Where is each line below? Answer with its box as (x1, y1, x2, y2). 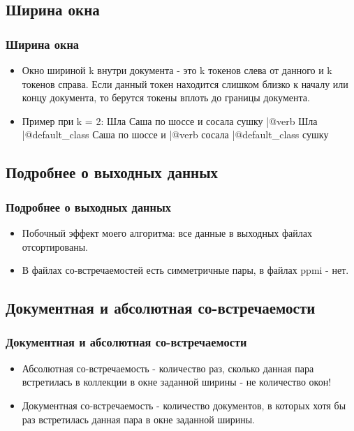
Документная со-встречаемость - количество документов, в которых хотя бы (22, 397, 346, 412)
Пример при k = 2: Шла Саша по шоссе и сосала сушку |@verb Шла (22, 113, 318, 128)
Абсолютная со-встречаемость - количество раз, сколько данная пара (22, 360, 314, 375)
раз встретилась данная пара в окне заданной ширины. (22, 411, 255, 426)
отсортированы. (22, 239, 88, 254)
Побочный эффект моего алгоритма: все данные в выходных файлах (22, 225, 312, 240)
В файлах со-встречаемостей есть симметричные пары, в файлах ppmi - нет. (22, 263, 349, 277)
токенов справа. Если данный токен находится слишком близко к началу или (22, 76, 348, 91)
